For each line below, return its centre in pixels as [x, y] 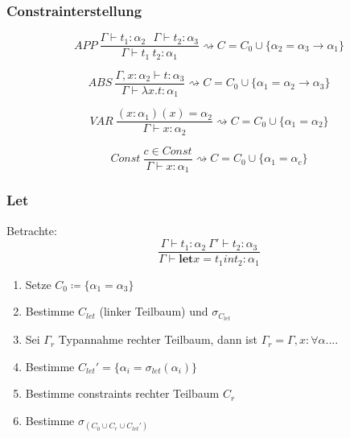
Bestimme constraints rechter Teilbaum [122, 393]
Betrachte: [32, 230]
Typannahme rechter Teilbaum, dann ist [158, 339]
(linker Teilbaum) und [154, 311]
